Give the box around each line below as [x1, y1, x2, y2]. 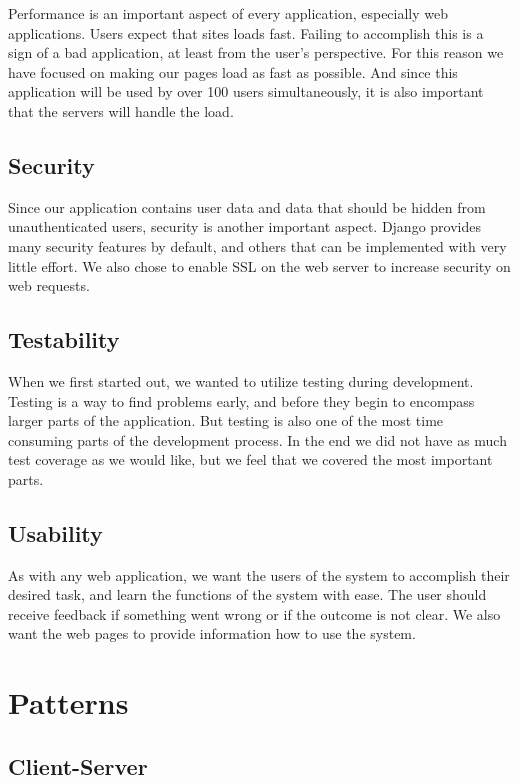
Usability [8, 517, 103, 548]
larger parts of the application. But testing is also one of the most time [8, 410, 444, 431]
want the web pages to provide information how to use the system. [8, 623, 416, 644]
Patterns [8, 682, 129, 723]
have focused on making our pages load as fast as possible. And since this [8, 61, 458, 82]
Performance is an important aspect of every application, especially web [8, 3, 449, 23]
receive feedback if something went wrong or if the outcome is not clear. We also [8, 603, 501, 624]
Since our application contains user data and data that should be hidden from [8, 196, 486, 217]
